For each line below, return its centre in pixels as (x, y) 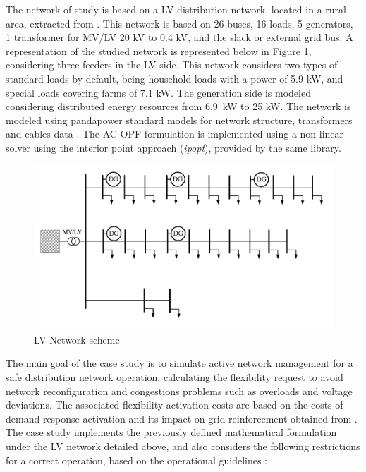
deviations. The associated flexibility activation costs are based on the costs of (175, 405)
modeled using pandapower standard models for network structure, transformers (179, 120)
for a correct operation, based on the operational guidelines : (136, 460)
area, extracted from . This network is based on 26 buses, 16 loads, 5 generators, (179, 23)
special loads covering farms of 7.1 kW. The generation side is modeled (158, 92)
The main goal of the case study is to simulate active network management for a (179, 363)
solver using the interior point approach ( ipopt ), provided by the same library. (173, 147)
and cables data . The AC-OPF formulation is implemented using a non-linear (175, 134)
